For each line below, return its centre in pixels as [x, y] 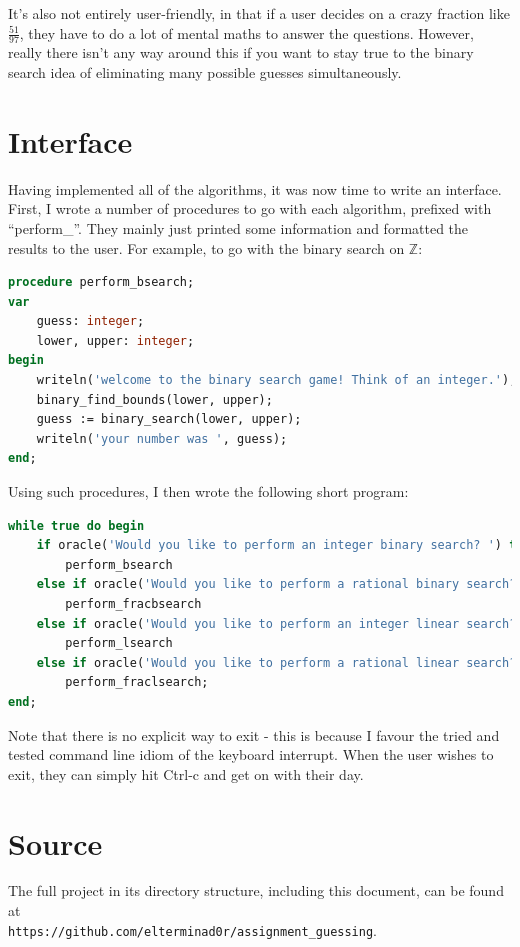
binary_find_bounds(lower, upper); [154, 399]
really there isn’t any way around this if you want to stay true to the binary [241, 52]
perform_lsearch [119, 643]
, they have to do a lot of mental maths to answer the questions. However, [246, 32]
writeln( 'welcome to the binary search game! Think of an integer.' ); [276, 380]
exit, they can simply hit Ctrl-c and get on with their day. [186, 773]
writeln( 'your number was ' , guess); [162, 438]
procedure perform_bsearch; [101, 282]
